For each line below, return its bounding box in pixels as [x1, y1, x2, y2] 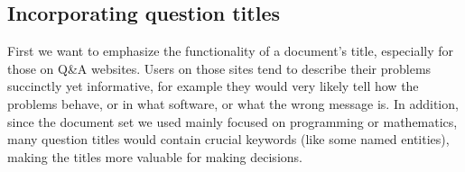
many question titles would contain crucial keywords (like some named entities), [7, 130, 450, 149]
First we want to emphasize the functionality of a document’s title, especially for [7, 41, 454, 60]
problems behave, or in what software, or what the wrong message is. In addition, [7, 94, 459, 113]
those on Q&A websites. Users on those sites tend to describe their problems [7, 59, 432, 77]
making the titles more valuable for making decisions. [7, 147, 302, 166]
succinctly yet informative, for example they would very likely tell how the [7, 77, 419, 95]
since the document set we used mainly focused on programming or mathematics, [7, 112, 458, 131]
